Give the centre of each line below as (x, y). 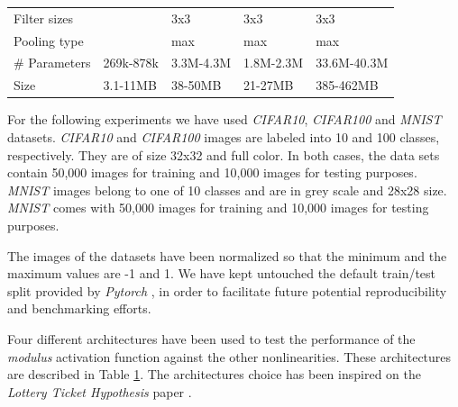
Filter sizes (44, 18)
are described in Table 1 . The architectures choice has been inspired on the (214, 374)
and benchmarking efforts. (79, 308)
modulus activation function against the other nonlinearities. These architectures (229, 356)
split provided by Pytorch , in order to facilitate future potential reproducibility (227, 290)
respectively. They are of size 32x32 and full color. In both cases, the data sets (224, 154)
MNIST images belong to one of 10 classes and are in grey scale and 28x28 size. (227, 190)
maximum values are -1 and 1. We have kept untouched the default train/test (222, 273)
